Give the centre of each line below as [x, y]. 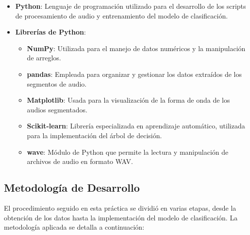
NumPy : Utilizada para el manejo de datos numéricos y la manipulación [136, 48]
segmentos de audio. [57, 83]
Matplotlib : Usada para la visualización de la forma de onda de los [128, 100]
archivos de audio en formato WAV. [80, 161]
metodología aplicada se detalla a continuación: [74, 227]
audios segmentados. [57, 109]
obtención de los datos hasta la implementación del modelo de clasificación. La [121, 217]
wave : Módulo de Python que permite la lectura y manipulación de [128, 152]
